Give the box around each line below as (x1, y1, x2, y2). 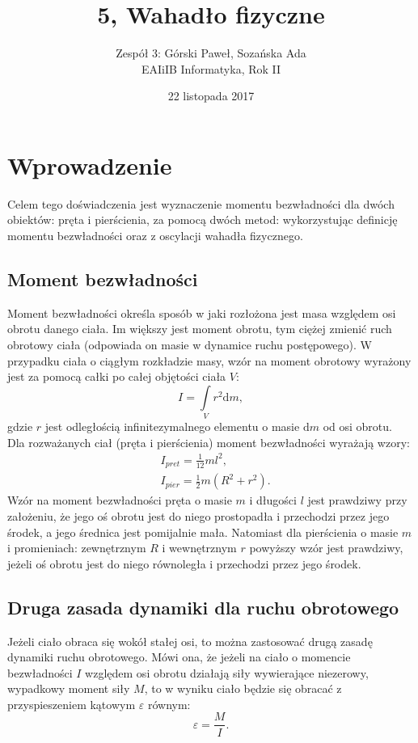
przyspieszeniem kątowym (7, 695, 136, 712)
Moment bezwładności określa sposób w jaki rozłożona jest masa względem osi (7, 304, 396, 321)
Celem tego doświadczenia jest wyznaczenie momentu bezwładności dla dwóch (7, 195, 395, 212)
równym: (147, 695, 191, 712)
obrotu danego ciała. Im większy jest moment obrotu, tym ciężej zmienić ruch (7, 320, 392, 337)
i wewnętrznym (162, 539, 237, 556)
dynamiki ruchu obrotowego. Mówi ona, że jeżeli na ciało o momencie (7, 648, 351, 665)
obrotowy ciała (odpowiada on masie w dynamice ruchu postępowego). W (7, 336, 372, 353)
